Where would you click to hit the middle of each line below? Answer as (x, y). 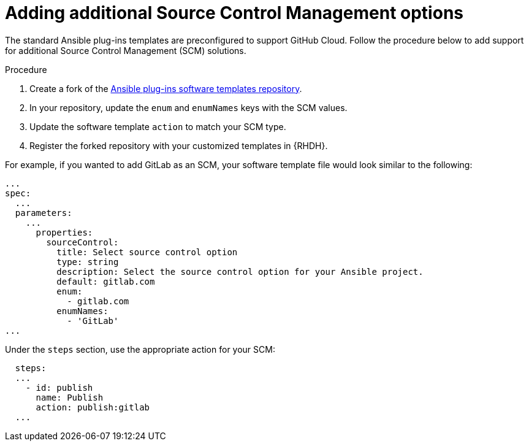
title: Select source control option (147, 252)
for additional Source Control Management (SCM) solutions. (126, 50)
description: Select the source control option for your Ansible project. (240, 271)
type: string (88, 262)
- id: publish (59, 387)
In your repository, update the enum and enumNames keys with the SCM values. (188, 107)
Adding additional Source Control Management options (234, 13)
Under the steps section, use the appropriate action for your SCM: (140, 349)
